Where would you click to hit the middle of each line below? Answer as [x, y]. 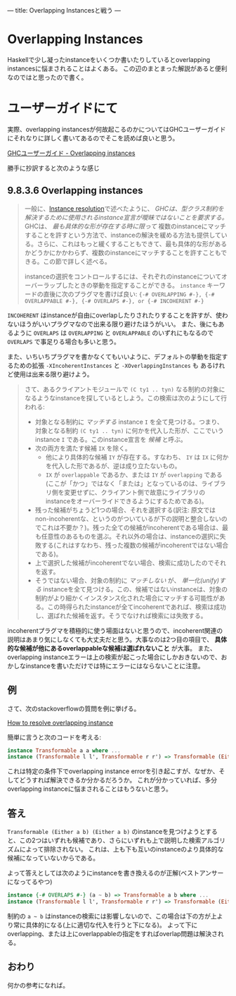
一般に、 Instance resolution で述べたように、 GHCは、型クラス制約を [124, 208]
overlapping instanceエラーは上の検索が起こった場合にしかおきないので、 [114, 657]
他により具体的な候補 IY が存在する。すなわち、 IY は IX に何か [137, 457]
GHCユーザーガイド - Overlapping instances [71, 153]
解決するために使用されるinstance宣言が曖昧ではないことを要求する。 [126, 217]
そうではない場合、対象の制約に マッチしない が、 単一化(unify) [127, 580]
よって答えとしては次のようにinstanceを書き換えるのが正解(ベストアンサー [116, 873]
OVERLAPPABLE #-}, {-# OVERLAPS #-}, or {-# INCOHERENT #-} [114, 301]
